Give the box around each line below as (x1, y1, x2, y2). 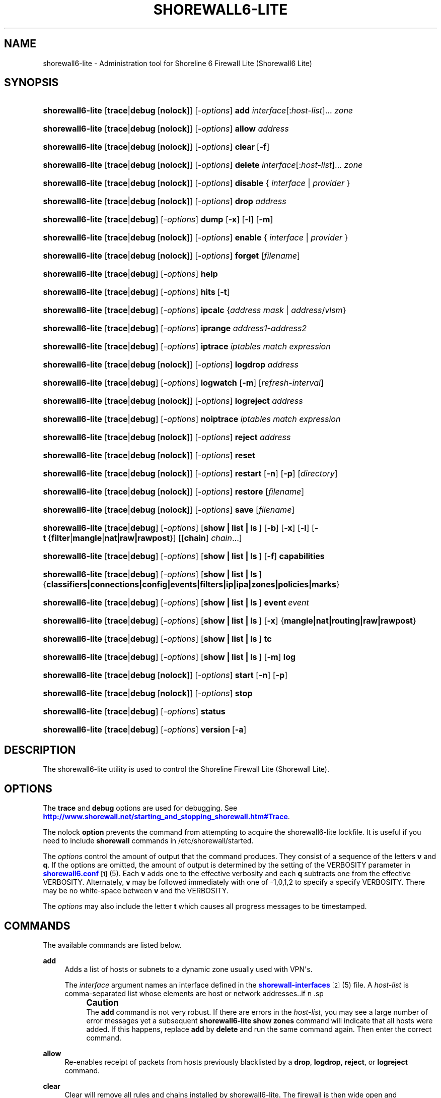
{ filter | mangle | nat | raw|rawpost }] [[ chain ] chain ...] (48, 533, 242, 543)
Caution (86, 997, 119, 1008)
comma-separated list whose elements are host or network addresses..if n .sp (64, 989, 324, 998)
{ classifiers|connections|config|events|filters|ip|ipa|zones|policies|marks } (43, 579, 340, 590)
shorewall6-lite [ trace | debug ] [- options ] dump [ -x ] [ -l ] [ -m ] (43, 214, 273, 225)
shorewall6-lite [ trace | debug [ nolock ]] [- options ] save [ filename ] (43, 505, 295, 515)
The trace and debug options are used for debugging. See (43, 804, 238, 813)
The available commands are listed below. (43, 940, 182, 949)
